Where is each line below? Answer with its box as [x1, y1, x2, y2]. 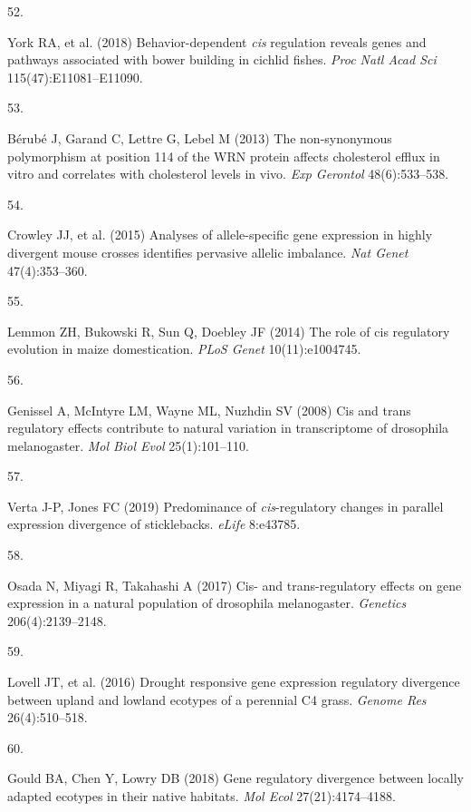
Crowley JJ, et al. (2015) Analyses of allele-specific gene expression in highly [7, 225, 433, 244]
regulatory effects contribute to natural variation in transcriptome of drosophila [7, 418, 449, 437]
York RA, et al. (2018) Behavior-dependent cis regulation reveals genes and [7, 32, 427, 51]
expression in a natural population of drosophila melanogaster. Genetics [7, 593, 407, 612]
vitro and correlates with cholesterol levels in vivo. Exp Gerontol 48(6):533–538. [7, 164, 449, 183]
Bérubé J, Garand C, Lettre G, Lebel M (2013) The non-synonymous [7, 128, 392, 147]
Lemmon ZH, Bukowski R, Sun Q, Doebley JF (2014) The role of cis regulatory [7, 321, 450, 340]
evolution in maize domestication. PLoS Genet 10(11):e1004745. [7, 339, 361, 358]
